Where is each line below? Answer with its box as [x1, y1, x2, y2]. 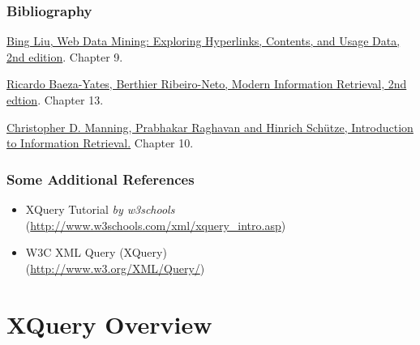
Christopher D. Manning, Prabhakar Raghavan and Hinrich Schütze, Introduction [6, 118, 414, 135]
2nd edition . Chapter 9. [6, 48, 123, 65]
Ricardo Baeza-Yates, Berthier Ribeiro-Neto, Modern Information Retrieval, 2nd [6, 75, 407, 92]
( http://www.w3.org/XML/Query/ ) [25, 259, 205, 276]
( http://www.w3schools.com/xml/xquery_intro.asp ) [25, 216, 286, 233]
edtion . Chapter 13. [6, 92, 104, 108]
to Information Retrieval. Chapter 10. [6, 134, 194, 151]
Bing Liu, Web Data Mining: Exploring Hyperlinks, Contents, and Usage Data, [6, 32, 401, 49]
